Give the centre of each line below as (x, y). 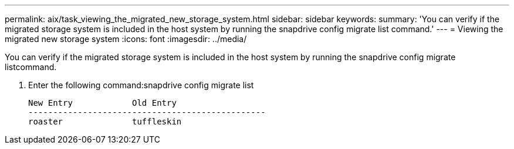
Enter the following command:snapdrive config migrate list (141, 85)
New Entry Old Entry (102, 103)
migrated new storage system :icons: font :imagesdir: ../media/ (126, 39)
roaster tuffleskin (105, 122)
